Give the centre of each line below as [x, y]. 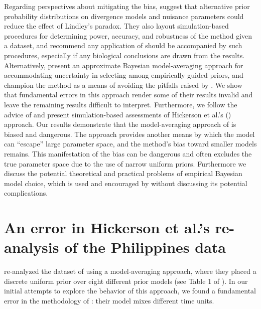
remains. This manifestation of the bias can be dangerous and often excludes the [128, 153]
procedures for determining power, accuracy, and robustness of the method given [128, 35]
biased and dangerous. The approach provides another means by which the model [129, 134]
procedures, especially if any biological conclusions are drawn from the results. [124, 55]
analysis [32, 247]
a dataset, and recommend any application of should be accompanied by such [123, 45]
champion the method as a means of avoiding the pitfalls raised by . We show [123, 85]
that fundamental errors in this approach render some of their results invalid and [128, 95]
